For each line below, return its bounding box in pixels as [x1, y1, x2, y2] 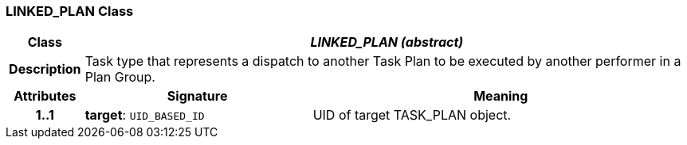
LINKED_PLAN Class [6, 3, 134, 19]
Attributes [14, 88, 77, 105]
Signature [167, 88, 228, 105]
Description [9, 61, 81, 78]
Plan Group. [84, 69, 155, 86]
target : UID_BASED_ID [84, 107, 205, 124]
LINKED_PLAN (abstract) [310, 34, 464, 51]
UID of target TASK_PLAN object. [312, 107, 512, 124]
